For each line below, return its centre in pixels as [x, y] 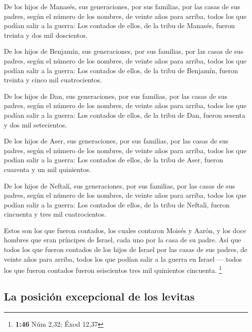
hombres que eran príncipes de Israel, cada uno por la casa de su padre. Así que [123, 240]
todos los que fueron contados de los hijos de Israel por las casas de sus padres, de [126, 249]
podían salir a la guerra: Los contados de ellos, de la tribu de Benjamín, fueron [121, 70]
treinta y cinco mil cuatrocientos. [53, 80]
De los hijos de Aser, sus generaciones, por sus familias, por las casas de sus [116, 141]
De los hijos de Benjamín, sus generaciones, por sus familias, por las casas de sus [124, 51]
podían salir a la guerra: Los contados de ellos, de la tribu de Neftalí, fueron [117, 204]
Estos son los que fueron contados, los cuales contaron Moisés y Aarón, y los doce [125, 230]
